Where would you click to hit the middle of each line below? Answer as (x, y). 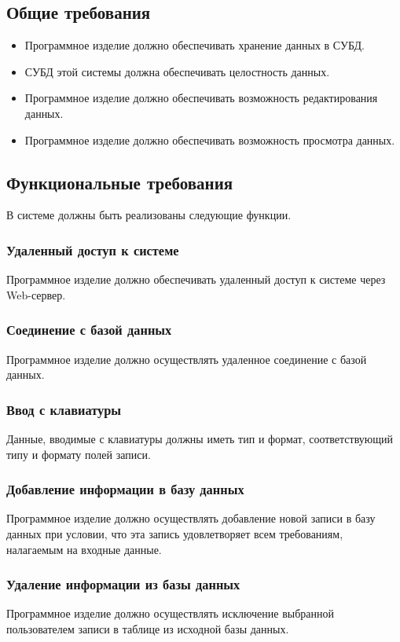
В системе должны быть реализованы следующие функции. (149, 215)
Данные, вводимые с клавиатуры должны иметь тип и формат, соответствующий (200, 438)
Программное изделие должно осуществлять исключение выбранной (170, 613)
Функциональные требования (120, 182)
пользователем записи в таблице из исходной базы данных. (148, 629)
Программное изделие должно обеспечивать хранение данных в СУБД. (194, 45)
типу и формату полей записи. (79, 454)
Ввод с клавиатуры (64, 409)
